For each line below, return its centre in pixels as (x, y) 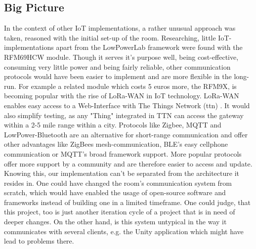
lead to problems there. (39, 241)
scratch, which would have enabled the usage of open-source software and (115, 192)
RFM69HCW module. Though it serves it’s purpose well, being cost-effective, (121, 57)
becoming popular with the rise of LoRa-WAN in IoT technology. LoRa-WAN (122, 96)
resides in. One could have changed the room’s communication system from (118, 183)
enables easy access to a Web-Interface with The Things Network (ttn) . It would (127, 105)
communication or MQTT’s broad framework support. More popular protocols (123, 153)
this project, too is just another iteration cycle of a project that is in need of (120, 212)
